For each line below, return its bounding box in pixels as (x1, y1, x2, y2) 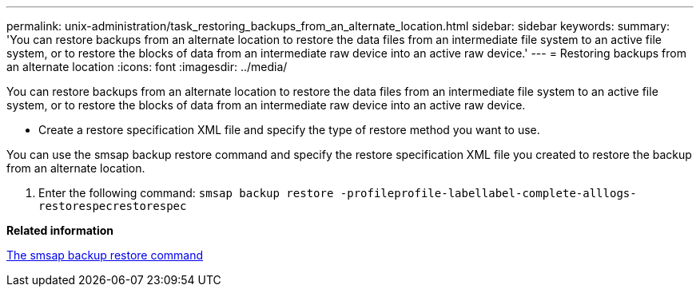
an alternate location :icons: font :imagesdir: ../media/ (6, 60, 288, 73)
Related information (6, 224, 114, 237)
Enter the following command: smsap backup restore (38, 186, 334, 200)
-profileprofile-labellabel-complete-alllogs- (340, 187, 637, 200)
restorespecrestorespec (38, 200, 187, 212)
